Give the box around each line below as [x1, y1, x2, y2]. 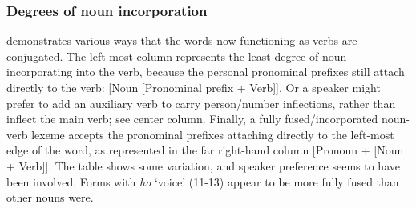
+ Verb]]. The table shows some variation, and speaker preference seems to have [6, 157, 400, 174]
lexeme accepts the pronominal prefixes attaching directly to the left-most [31, 126, 394, 142]
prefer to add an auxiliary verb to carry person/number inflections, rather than [6, 94, 396, 111]
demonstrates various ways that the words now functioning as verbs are [6, 32, 357, 49]
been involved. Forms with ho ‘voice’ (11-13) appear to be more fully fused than [6, 173, 399, 190]
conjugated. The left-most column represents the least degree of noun [6, 47, 347, 64]
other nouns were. [6, 189, 94, 206]
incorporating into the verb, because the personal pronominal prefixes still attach [6, 63, 405, 80]
